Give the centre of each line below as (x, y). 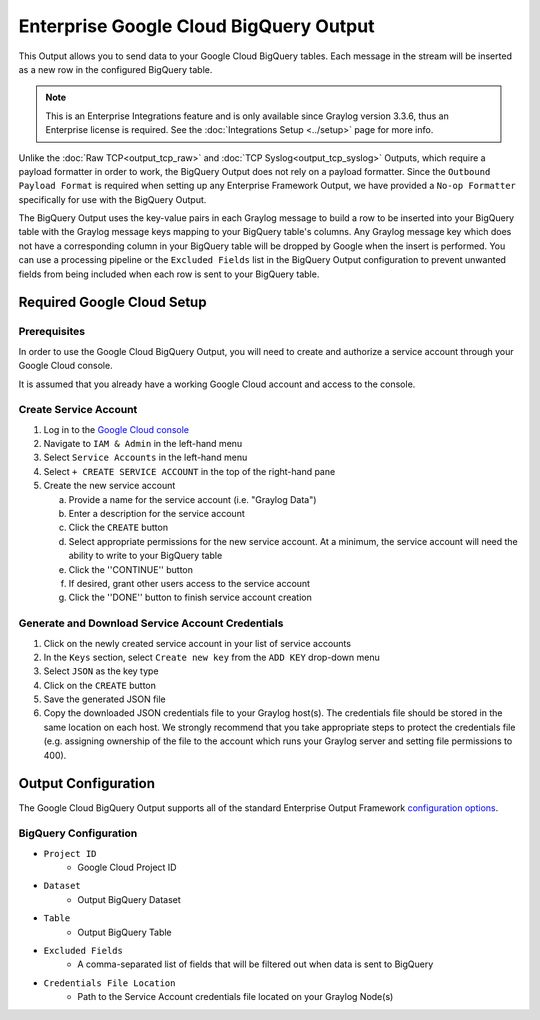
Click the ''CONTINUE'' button (131, 569)
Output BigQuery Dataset (129, 899)
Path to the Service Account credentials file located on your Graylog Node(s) (235, 997)
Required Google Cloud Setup (112, 302)
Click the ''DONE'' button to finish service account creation (190, 597)
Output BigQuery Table (124, 932)
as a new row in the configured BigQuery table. (115, 69)
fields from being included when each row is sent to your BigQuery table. (169, 274)
